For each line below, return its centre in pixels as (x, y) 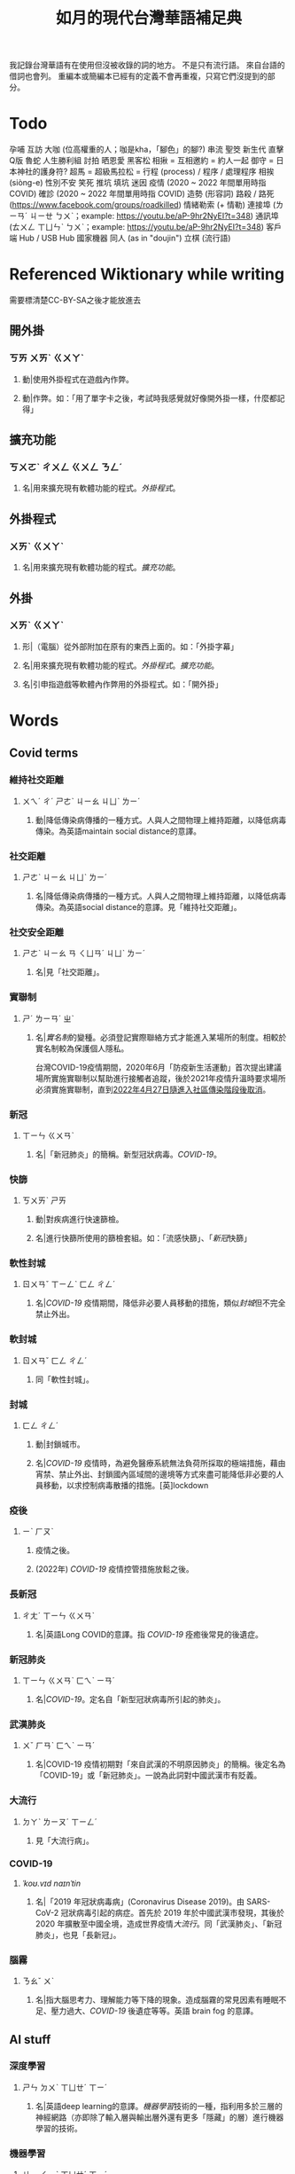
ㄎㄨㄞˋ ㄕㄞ (44, 1201)
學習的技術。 (58, 2128)
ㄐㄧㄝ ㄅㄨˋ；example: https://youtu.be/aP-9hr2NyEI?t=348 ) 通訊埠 (154, 216)
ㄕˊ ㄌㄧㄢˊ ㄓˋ (48, 1018)
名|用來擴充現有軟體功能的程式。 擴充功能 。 (101, 568)
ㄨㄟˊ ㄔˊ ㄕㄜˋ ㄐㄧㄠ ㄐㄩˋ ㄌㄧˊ (81, 801)
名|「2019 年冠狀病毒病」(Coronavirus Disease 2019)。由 (140, 1901)
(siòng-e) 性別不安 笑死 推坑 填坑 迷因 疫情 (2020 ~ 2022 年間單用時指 (138, 183)
